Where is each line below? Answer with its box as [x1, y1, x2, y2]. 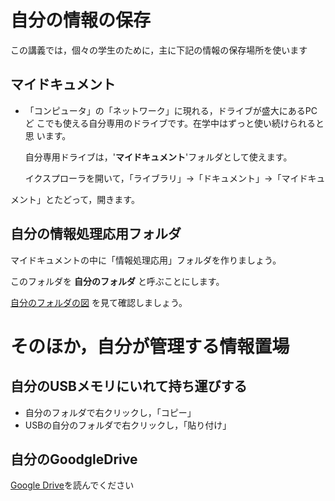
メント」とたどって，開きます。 [10, 193, 140, 205]
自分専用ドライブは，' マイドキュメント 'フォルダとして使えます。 [24, 151, 293, 163]
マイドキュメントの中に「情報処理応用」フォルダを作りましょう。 [10, 254, 282, 266]
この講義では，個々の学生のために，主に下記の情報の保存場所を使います [10, 44, 308, 56]
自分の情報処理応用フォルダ [10, 226, 182, 243]
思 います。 [24, 129, 72, 141]
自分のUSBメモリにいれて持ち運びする [10, 378, 248, 395]
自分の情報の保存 [10, 9, 152, 32]
